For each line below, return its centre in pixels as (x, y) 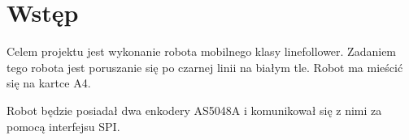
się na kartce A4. (49, 83)
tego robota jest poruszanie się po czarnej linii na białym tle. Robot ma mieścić (205, 67)
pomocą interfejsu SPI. (63, 126)
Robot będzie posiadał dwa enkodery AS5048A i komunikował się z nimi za (194, 110)
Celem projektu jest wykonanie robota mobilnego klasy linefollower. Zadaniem (202, 51)
